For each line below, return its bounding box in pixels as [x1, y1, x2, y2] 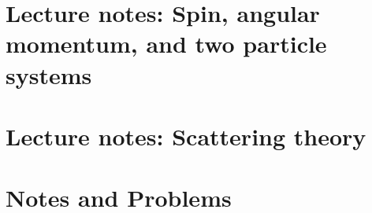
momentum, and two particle [6, 28, 327, 60]
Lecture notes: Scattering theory [6, 119, 366, 152]
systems [6, 58, 92, 90]
